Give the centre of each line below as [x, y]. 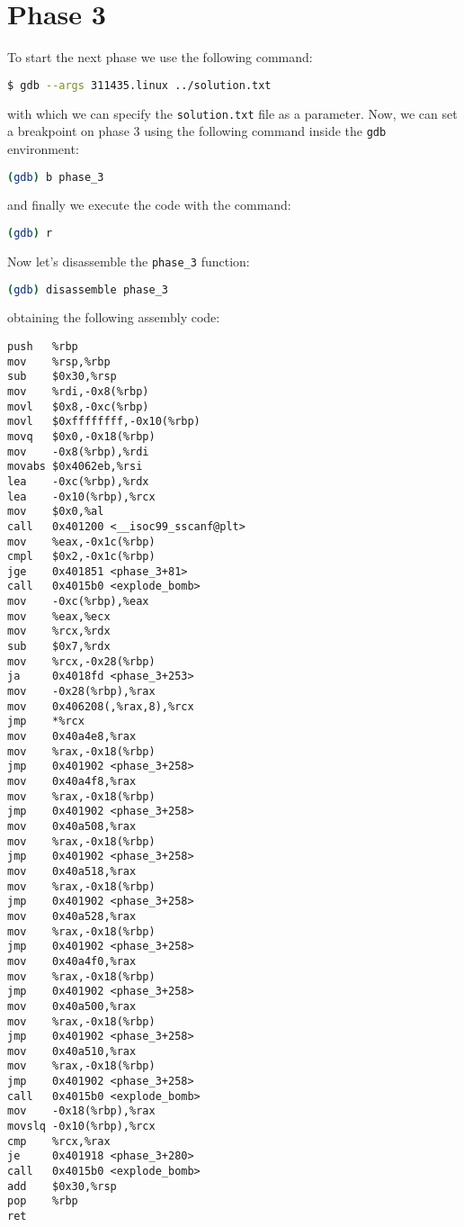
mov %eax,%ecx [59, 616]
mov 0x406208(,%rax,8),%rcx [101, 706]
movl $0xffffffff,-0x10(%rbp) [104, 422]
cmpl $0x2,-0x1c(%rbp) [81, 557]
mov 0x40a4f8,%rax [72, 781]
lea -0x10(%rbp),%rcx [81, 496]
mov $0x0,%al [56, 512]
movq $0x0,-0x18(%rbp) [81, 436]
